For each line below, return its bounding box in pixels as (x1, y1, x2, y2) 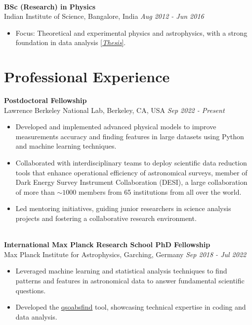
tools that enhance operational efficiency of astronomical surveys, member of (15, 167, 248, 177)
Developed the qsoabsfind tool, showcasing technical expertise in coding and (15, 302, 246, 312)
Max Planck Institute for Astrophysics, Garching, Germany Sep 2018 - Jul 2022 (4, 249, 247, 259)
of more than (15, 186, 55, 197)
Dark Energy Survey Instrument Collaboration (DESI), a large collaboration (15, 177, 248, 187)
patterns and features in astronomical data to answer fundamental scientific (15, 275, 245, 285)
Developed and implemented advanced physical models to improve (15, 121, 216, 132)
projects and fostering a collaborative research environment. (15, 213, 197, 223)
